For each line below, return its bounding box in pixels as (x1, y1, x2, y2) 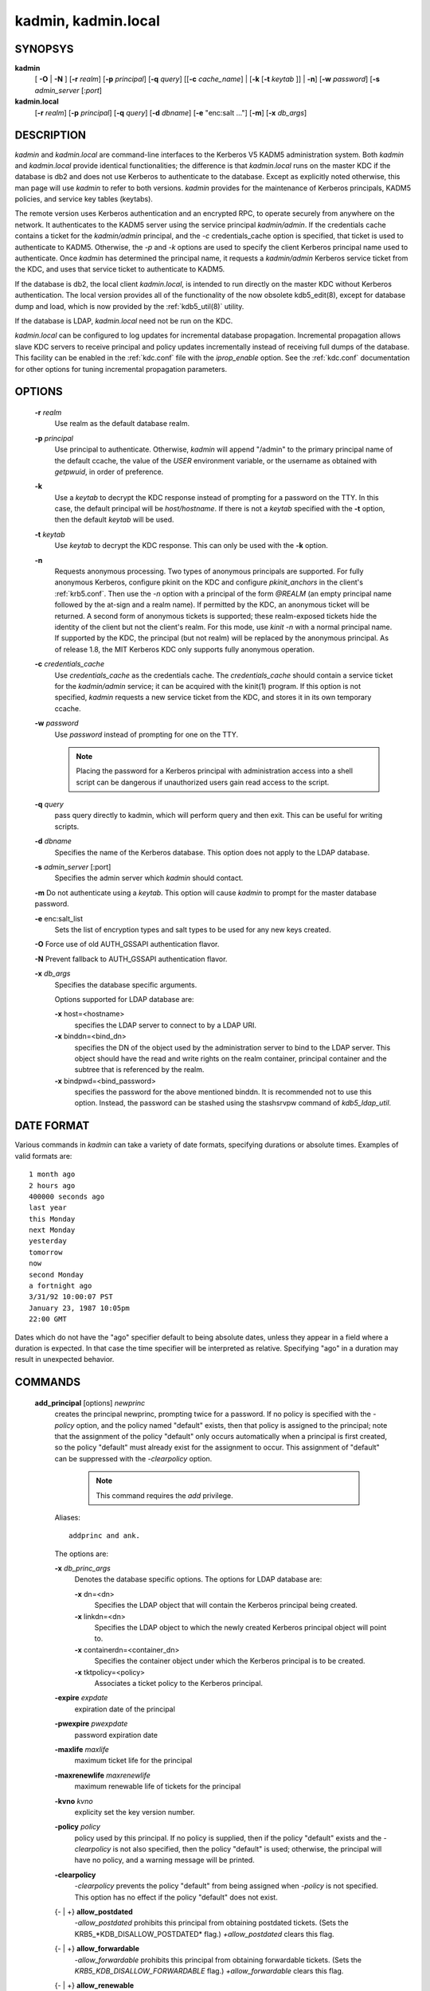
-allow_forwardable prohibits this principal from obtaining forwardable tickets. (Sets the (74, 1955, 362, 1965)
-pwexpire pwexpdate (54, 1719, 128, 1728)
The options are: (54, 1549, 109, 1559)
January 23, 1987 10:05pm (29, 1303, 131, 1312)
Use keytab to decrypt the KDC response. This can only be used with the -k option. (54, 541, 328, 550)
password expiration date (74, 1730, 158, 1739)
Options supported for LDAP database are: (54, 994, 194, 1003)
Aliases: (54, 1512, 81, 1522)
